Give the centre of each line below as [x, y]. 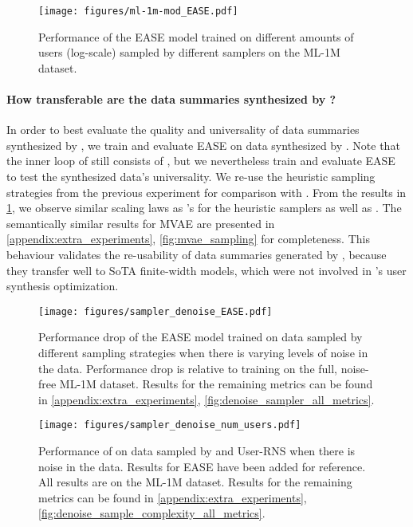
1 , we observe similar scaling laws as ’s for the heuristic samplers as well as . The [204, 208]
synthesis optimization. [63, 286]
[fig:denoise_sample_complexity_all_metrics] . [152, 513]
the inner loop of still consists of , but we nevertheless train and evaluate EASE [201, 161]
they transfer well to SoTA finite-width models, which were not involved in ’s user [206, 270]
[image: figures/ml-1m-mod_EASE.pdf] [138, 11]
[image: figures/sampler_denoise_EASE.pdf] [155, 311]
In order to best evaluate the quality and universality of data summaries [183, 130]
